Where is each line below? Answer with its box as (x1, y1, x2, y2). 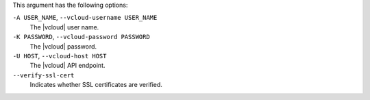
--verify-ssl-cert (12, 71, 75, 79)
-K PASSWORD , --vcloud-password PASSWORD (12, 33, 150, 41)
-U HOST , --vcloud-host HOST (12, 51, 107, 60)
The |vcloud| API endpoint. (29, 62, 106, 70)
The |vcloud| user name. (29, 23, 99, 31)
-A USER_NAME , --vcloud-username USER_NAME (12, 14, 158, 22)
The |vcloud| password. (29, 42, 97, 51)
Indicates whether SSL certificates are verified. (29, 81, 162, 89)
